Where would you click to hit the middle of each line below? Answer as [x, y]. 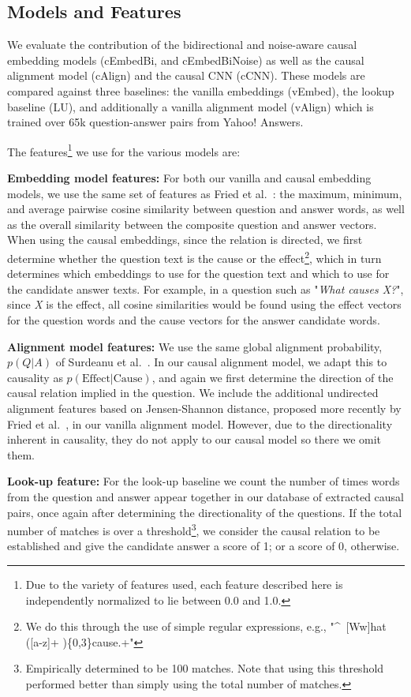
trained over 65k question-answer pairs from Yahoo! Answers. [155, 122]
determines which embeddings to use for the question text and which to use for [198, 274]
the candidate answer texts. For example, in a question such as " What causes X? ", [205, 289]
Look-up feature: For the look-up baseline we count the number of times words [204, 481]
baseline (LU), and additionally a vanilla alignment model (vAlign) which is [191, 106]
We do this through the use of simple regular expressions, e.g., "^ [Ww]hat [206, 626]
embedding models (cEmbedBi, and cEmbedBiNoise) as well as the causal [186, 60]
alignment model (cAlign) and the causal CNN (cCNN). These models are [186, 75]
